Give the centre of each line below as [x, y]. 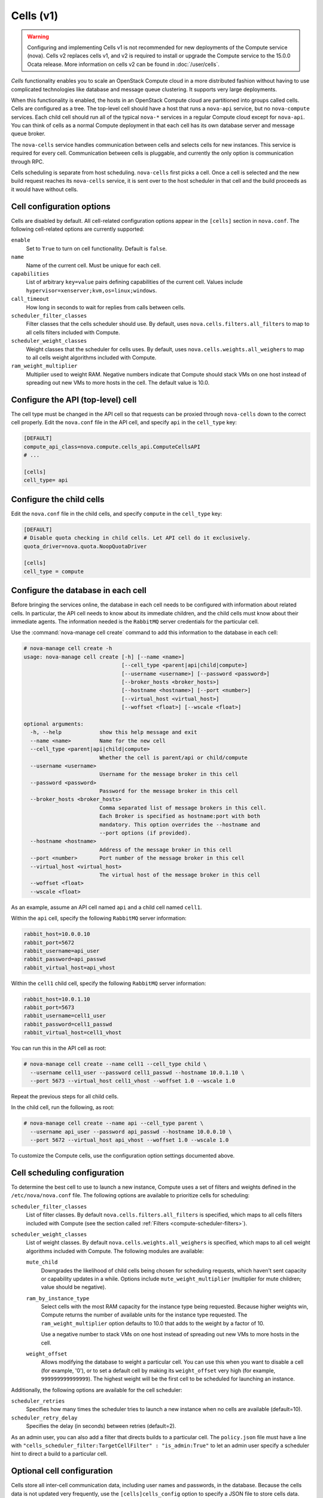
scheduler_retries [38, 1401]
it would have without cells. [45, 189]
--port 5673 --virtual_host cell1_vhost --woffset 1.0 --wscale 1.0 [133, 1081]
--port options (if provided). [145, 833]
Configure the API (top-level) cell [74, 399]
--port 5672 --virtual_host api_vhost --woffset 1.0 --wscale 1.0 [129, 1140]
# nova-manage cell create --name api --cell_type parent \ [114, 1123]
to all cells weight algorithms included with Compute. [91, 357]
